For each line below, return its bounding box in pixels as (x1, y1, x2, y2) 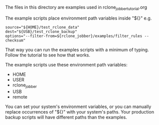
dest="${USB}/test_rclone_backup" (5, 29, 78, 34)
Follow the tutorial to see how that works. (5, 52, 90, 58)
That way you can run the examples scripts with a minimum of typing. (5, 46, 149, 52)
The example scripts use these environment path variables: (5, 61, 128, 67)
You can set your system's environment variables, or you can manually (5, 103, 151, 109)
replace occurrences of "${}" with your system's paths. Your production (5, 108, 154, 114)
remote (12, 93, 28, 99)
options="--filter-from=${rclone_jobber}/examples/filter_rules (5, 33, 142, 38)
